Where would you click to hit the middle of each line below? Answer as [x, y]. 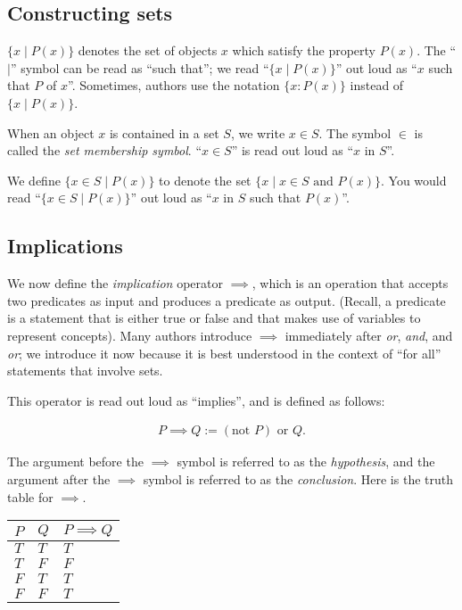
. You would [413, 180]
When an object [51, 132]
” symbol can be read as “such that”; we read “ [140, 67]
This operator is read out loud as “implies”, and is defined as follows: [196, 400]
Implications [65, 246]
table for [30, 496]
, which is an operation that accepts [350, 283]
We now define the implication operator [115, 283]
